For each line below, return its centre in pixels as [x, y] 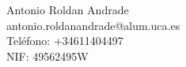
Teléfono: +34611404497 [65, 41]
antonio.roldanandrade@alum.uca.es [93, 25]
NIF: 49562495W [47, 56]
